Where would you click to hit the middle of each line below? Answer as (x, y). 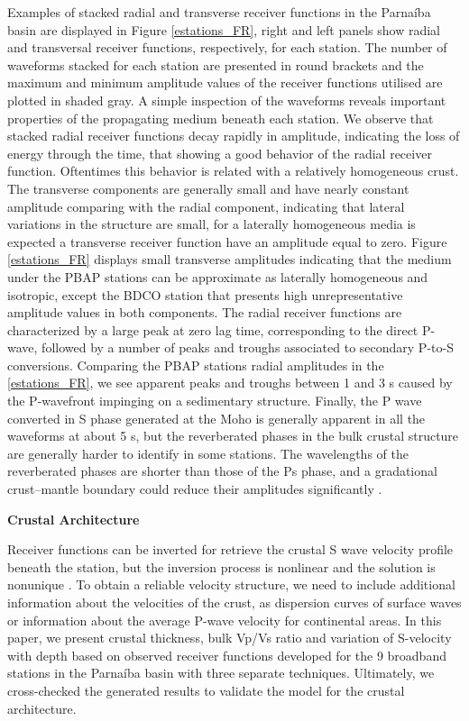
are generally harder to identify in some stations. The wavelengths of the (208, 453)
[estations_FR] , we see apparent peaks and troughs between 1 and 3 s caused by (230, 383)
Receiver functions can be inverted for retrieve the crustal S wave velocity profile (230, 549)
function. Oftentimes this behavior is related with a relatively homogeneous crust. (233, 171)
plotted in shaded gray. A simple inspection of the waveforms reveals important (227, 100)
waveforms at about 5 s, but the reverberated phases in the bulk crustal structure (233, 436)
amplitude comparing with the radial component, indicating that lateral (206, 206)
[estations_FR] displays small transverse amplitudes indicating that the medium (230, 259)
